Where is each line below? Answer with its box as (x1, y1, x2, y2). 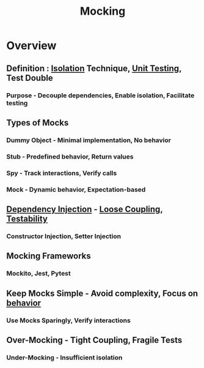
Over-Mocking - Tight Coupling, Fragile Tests (6, 335, 183, 345)
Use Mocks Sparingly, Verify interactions (6, 316, 131, 325)
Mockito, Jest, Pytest (6, 269, 71, 278)
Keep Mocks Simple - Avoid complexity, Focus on (6, 288, 199, 298)
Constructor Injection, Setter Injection (6, 231, 122, 240)
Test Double (6, 72, 53, 83)
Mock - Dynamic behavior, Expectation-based (6, 185, 146, 193)
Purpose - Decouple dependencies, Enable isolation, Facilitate (6, 91, 195, 99)
